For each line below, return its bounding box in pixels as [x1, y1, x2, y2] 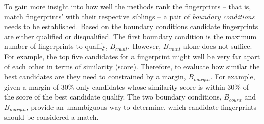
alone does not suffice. [183, 41, 252, 52]
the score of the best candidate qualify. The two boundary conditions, [4, 91, 222, 102]
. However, [128, 41, 161, 52]
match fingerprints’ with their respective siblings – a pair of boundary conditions [4, 11, 255, 21]
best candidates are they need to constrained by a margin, [4, 71, 186, 82]
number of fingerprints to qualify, [4, 41, 108, 52]
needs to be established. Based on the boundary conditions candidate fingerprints [4, 21, 258, 32]
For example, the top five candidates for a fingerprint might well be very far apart [4, 51, 260, 61]
